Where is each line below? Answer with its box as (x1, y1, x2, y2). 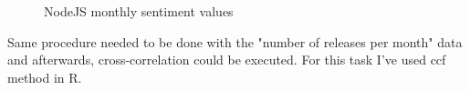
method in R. (7, 67, 82, 86)
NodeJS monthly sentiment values (44, 2, 234, 20)
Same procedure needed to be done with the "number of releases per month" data (7, 32, 463, 51)
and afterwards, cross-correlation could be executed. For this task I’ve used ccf (7, 50, 446, 69)
